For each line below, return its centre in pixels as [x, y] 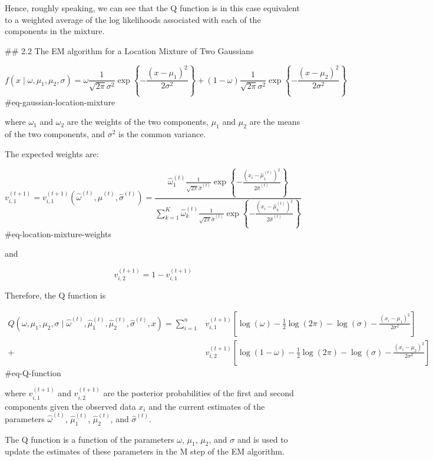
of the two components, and [55, 134]
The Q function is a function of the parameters [90, 439]
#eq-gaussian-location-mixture [60, 102]
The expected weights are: [52, 153]
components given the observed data [70, 406]
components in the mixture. [55, 31]
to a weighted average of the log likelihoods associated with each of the [133, 19]
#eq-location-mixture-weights [58, 233]
